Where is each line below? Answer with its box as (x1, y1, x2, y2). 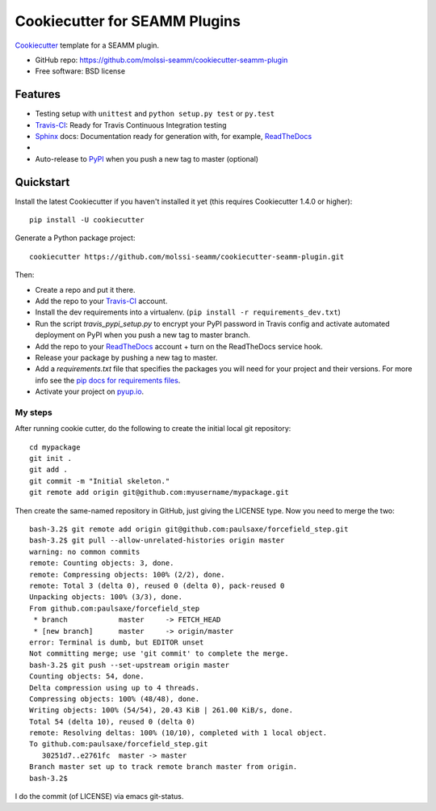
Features (15, 87, 61, 101)
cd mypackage (29, 442, 81, 452)
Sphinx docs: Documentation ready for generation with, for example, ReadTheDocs (35, 132, 312, 142)
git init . (29, 454, 73, 463)
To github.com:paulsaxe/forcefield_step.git (29, 740, 209, 749)
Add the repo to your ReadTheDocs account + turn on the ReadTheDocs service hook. (35, 341, 323, 351)
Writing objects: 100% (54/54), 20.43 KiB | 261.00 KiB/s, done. (29, 706, 294, 715)
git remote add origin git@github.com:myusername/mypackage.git (29, 488, 290, 497)
